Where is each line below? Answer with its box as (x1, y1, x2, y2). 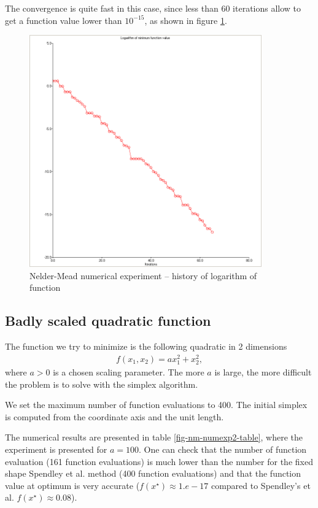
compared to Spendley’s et (211, 479, 311, 491)
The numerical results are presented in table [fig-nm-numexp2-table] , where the (5, 431, 303, 444)
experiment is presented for (5, 442, 107, 455)
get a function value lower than (5, 13, 122, 26)
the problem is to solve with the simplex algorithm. (5, 377, 198, 390)
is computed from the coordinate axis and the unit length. (5, 410, 224, 423)
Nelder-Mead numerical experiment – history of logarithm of (29, 269, 257, 282)
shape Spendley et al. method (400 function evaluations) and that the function (5, 467, 301, 480)
